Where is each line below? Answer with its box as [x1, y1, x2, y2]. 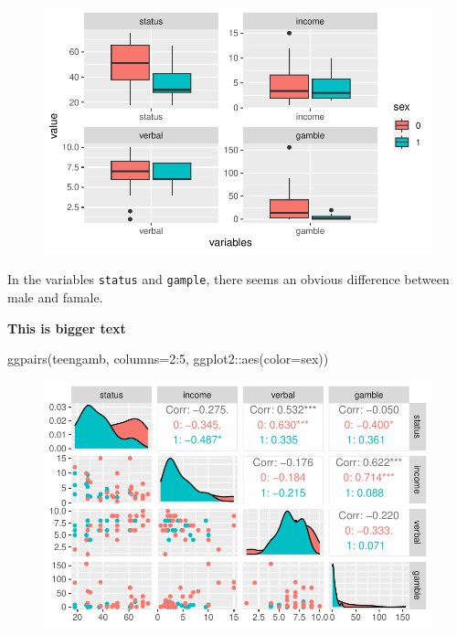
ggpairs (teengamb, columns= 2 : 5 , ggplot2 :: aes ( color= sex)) [7, 349, 329, 368]
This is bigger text [7, 318, 126, 337]
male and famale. [7, 288, 103, 307]
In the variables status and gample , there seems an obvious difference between [7, 270, 450, 289]
